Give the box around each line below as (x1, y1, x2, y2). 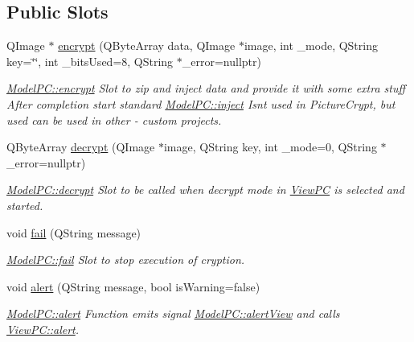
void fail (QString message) (6, 224, 141, 241)
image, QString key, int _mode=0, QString (163, 138, 377, 155)
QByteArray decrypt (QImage (6, 138, 155, 155)
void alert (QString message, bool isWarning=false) (6, 278, 260, 295)
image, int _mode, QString (244, 37, 378, 54)
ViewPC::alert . (6, 320, 80, 337)
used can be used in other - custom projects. (6, 111, 222, 128)
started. (6, 196, 43, 213)
